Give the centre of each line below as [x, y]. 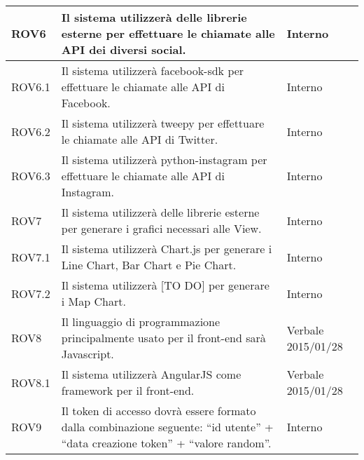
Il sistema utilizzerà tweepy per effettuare [163, 123]
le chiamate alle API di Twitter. [140, 139]
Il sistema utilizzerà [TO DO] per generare [165, 285]
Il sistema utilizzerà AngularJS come [151, 374]
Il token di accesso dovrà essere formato [159, 411]
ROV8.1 [31, 382]
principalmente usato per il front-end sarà [163, 338]
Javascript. [87, 354]
